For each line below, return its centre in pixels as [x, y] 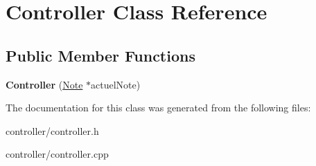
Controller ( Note [44, 84]
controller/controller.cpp [57, 154]
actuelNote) [116, 84]
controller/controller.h [52, 130]
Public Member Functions [100, 55]
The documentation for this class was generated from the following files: [158, 108]
